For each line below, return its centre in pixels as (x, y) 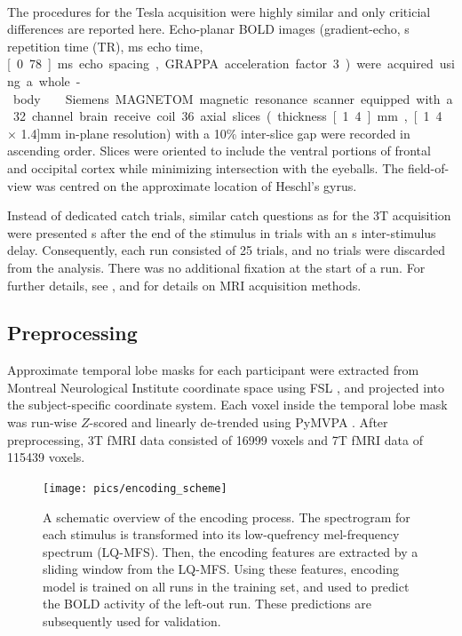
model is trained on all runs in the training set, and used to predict (226, 586)
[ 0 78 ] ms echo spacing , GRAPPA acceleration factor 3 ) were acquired (220, 64)
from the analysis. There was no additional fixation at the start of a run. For (216, 267)
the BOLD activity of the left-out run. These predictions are (207, 604)
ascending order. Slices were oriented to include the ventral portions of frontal (219, 151)
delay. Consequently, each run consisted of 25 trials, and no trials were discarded (226, 250)
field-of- (428, 167)
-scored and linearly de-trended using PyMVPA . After (239, 422)
